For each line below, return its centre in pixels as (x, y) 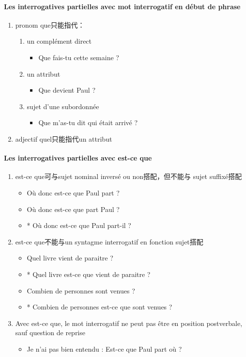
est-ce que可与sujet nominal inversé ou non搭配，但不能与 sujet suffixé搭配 (129, 176)
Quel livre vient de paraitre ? (70, 258)
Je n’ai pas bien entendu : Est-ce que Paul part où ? (104, 349)
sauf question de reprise (50, 333)
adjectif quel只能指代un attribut (64, 138)
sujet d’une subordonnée (63, 106)
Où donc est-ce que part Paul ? (73, 209)
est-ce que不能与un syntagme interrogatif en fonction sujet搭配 (109, 241)
